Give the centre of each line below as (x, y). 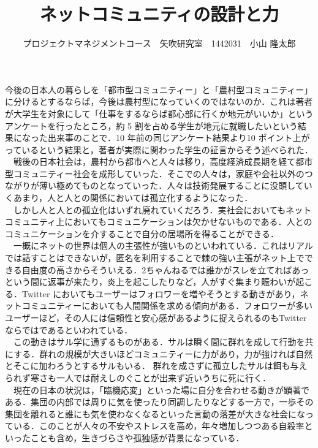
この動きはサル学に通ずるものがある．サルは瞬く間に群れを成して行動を (159, 342)
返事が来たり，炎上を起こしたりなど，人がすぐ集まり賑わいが (172, 282)
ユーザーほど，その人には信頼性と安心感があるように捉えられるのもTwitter (156, 317)
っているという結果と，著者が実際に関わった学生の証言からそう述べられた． (159, 149)
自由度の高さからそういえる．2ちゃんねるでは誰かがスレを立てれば (157, 269)
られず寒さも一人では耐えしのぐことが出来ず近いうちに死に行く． (138, 377)
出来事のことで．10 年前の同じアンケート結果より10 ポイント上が (179, 138)
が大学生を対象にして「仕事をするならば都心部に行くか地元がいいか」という (159, 113)
